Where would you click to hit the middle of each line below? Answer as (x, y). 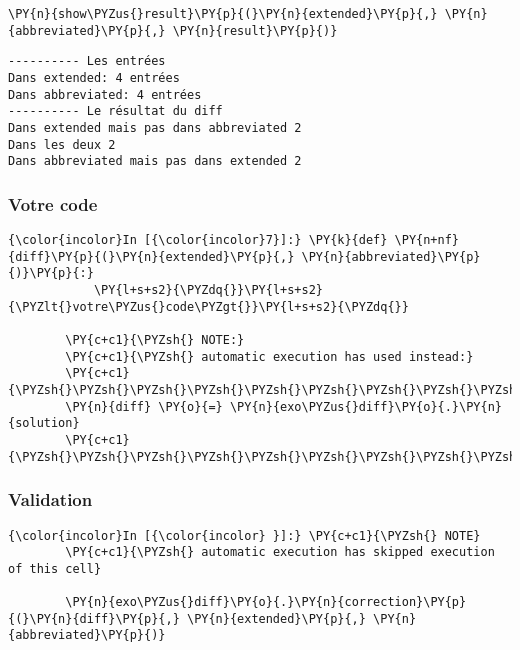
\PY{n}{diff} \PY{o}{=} (144, 406)
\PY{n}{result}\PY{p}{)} (255, 30)
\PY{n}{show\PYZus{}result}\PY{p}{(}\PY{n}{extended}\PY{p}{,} (223, 14)
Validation (50, 499)
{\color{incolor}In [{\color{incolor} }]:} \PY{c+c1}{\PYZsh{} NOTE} (244, 535)
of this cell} (55, 568)
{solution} (44, 423)
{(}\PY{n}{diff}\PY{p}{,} (94, 618)
